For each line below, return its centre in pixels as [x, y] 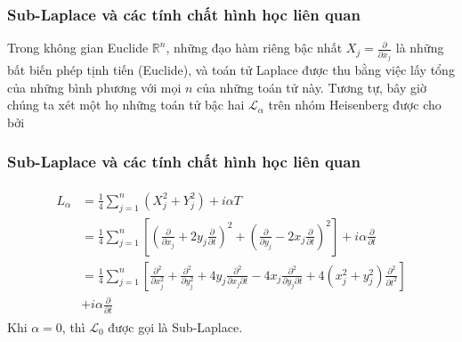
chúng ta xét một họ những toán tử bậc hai [126, 105]
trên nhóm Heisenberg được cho [355, 105]
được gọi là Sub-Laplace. [175, 326]
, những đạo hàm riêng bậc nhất [254, 48]
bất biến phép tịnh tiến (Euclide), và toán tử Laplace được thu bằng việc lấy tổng [231, 70]
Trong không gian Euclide [78, 48]
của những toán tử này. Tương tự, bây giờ [312, 87]
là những [420, 48]
